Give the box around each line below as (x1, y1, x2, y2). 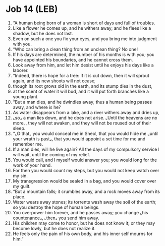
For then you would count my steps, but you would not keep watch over (12, 167, 160, 173)
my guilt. (12, 183, 31, 189)
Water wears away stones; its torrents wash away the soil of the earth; (12, 199, 157, 205)
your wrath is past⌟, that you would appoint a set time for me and (12, 135, 146, 142)
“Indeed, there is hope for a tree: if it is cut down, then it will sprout (12, 72, 150, 78)
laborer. (12, 67, 29, 73)
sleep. (12, 125, 26, 131)
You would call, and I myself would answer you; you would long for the (12, 157, 157, 163)
